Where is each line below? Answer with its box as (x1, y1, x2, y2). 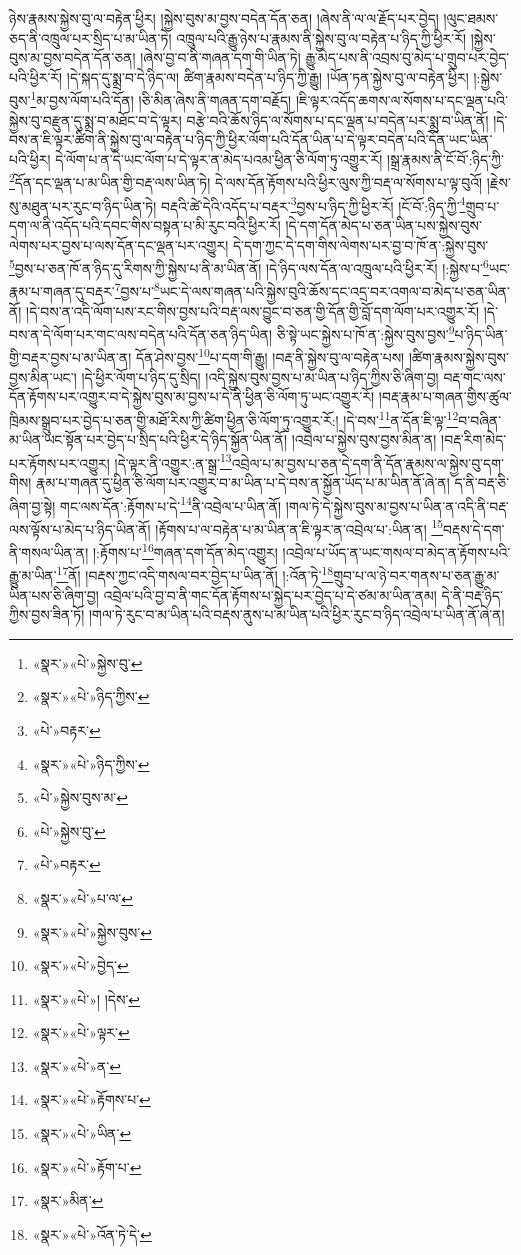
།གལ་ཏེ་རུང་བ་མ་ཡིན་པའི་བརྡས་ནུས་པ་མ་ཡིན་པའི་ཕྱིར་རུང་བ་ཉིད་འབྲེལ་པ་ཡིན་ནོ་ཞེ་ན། (88, 604, 505, 625)
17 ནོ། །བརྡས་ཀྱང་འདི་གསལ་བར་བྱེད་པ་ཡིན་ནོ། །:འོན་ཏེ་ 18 (56, 562, 334, 585)
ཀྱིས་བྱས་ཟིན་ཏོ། (9, 604, 85, 625)
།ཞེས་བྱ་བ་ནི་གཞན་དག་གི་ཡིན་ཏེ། (140, 47, 301, 68)
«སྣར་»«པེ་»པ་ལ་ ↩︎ (32, 887, 134, 908)
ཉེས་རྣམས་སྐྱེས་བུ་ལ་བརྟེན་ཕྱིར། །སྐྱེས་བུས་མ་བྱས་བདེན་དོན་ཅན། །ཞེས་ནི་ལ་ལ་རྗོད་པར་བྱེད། (9, 8, 439, 28)
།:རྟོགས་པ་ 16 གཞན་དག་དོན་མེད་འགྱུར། (92, 539, 278, 562)
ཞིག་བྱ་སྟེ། (9, 495, 56, 516)
